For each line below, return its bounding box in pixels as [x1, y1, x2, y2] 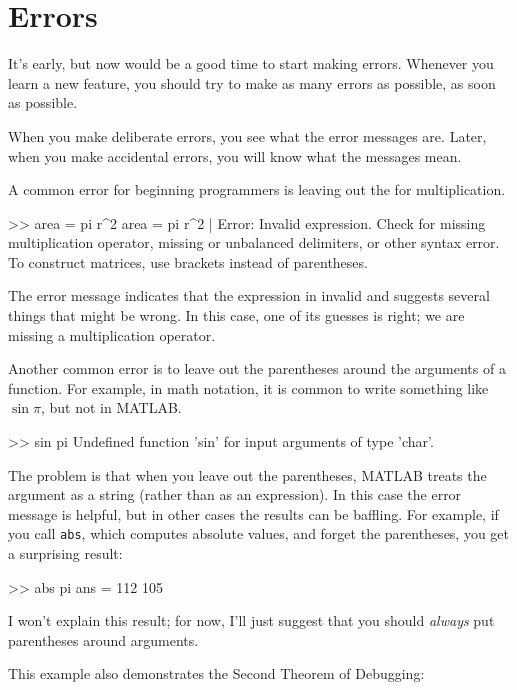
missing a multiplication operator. [8, 324, 216, 345]
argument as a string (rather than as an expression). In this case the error [8, 484, 462, 505]
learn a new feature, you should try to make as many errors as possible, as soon [8, 72, 496, 93]
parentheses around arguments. [8, 629, 199, 650]
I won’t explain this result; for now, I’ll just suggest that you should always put [8, 610, 495, 631]
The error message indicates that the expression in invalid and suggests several [8, 285, 490, 306]
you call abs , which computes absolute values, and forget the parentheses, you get [8, 523, 510, 544]
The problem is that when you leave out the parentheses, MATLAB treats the [8, 464, 487, 485]
